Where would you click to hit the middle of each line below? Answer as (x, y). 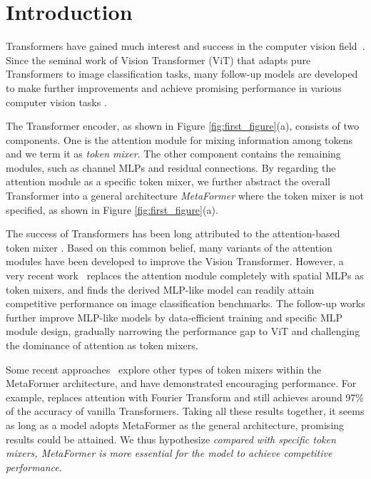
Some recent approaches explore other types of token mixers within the (164, 369)
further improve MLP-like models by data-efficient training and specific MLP (174, 317)
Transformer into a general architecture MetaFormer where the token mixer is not (185, 196)
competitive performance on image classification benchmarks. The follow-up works (185, 303)
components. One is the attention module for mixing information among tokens (179, 139)
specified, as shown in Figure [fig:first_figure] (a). (112, 209)
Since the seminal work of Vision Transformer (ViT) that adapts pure (158, 60)
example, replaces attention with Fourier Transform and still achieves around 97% (185, 397)
